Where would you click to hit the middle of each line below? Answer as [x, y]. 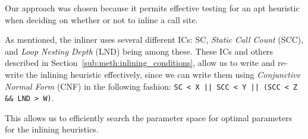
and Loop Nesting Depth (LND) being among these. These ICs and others [139, 51]
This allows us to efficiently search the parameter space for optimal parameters [149, 117]
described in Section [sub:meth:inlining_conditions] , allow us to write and [140, 63]
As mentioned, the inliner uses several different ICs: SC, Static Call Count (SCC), [154, 40]
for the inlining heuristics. [52, 129]
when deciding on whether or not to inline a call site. [101, 19]
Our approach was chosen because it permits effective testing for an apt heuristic [152, 8]
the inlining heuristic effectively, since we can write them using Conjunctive [163, 74]
